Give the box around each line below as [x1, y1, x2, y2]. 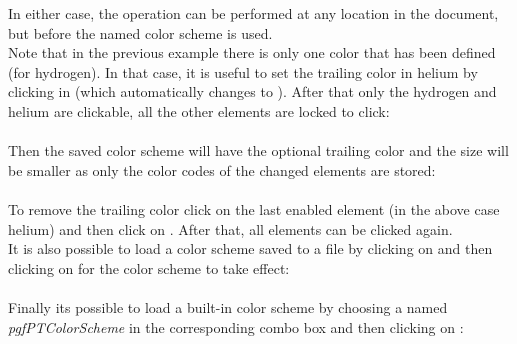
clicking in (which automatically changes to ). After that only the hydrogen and [8, 81, 497, 102]
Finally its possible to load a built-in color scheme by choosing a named [8, 296, 448, 317]
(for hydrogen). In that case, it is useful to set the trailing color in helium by [8, 61, 478, 82]
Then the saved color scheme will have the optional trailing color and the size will [8, 140, 509, 161]
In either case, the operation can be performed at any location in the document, [8, 3, 499, 23]
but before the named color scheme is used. [8, 22, 273, 43]
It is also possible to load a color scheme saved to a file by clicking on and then [8, 238, 493, 259]
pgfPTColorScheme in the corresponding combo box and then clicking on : [8, 316, 464, 337]
